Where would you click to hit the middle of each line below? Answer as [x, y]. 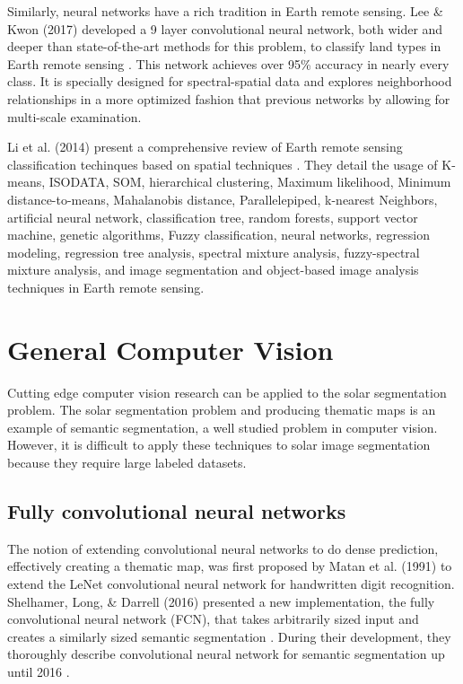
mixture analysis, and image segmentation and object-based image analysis [213, 270]
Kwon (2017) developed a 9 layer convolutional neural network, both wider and [225, 28]
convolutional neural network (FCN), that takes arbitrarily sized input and [213, 619]
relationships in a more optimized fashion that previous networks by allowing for [229, 98]
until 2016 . [39, 671]
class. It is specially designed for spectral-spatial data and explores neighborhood [230, 81]
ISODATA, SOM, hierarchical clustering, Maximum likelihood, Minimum [250, 182]
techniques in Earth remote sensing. [106, 287]
